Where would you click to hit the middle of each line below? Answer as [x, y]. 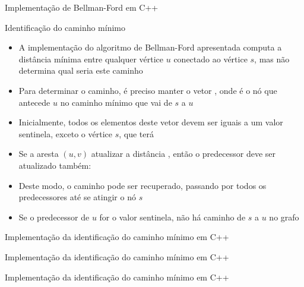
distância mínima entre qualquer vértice [91, 59]
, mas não [272, 59]
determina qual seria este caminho [81, 70]
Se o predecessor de [54, 217]
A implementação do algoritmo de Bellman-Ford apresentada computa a [150, 47]
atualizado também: [55, 165]
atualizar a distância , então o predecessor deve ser [183, 154]
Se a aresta [39, 154]
